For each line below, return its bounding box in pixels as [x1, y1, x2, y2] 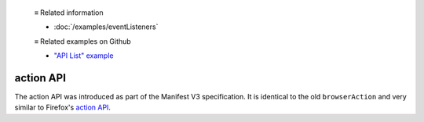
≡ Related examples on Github [34, 36, 131, 46]
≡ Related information [34, 8, 104, 17]
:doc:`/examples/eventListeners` [53, 22, 159, 31]
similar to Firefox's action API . [14, 102, 111, 113]
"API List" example [53, 51, 114, 60]
